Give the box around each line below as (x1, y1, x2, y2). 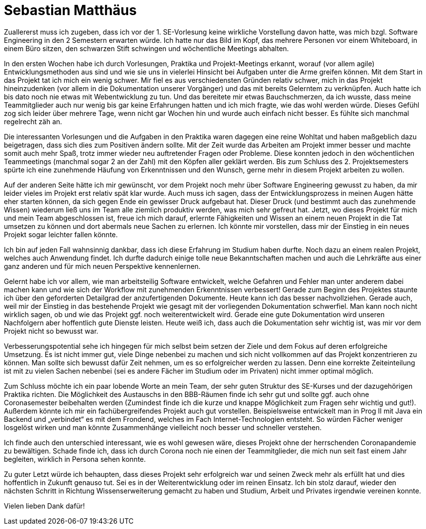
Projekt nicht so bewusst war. (4, 326, 98, 335)
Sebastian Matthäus (4, 2, 137, 19)
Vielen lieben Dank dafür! (4, 501, 85, 510)
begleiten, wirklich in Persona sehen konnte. (4, 454, 146, 463)
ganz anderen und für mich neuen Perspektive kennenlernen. (4, 262, 201, 270)
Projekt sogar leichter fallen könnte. (4, 230, 118, 239)
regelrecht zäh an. (4, 117, 62, 126)
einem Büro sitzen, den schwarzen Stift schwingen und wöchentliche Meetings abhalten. (4, 44, 289, 53)
